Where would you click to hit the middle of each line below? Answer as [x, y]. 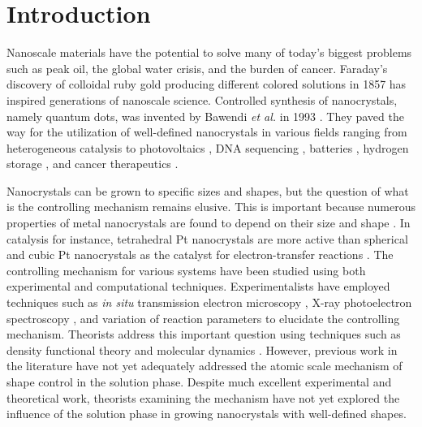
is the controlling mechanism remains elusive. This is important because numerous [211, 207]
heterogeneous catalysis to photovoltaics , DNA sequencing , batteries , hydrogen [208, 147]
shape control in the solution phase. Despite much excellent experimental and [199, 382]
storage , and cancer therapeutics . [93, 164]
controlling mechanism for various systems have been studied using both [186, 270]
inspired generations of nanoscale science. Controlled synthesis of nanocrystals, [202, 99]
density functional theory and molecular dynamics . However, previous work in [202, 349]
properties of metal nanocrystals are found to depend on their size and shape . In [209, 223]
